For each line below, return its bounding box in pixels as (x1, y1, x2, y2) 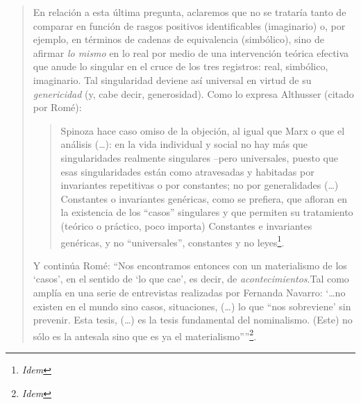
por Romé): (33, 100, 82, 115)
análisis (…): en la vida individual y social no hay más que (60, 137, 308, 151)
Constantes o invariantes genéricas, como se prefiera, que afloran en (60, 191, 347, 205)
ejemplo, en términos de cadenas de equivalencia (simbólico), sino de (33, 32, 324, 47)
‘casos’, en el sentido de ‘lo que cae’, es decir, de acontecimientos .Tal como (33, 271, 349, 286)
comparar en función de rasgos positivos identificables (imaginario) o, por (33, 18, 346, 33)
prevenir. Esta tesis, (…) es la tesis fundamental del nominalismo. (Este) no (33, 312, 353, 327)
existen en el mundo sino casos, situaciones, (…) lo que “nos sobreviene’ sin (33, 298, 351, 313)
